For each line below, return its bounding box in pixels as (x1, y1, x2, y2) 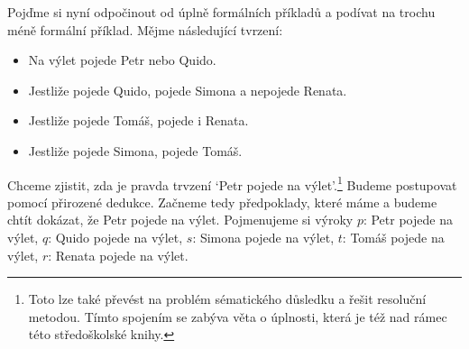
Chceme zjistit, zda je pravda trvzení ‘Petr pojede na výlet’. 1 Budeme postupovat (7, 172, 457, 194)
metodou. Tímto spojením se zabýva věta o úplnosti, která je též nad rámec (28, 307, 447, 326)
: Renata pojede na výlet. (48, 245, 189, 264)
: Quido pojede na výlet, (48, 228, 183, 246)
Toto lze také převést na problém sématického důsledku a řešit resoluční (28, 289, 427, 308)
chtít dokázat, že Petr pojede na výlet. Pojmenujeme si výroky (7, 210, 354, 229)
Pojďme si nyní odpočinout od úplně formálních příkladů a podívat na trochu (7, 3, 436, 21)
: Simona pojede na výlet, (192, 228, 335, 246)
